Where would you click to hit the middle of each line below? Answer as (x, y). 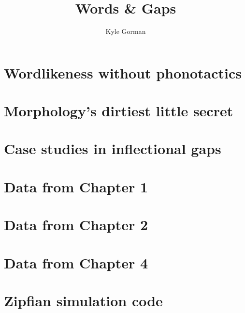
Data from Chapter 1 (76, 186)
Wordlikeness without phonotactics (123, 72)
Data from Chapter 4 (76, 262)
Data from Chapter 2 (76, 225)
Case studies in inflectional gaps (113, 149)
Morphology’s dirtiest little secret (119, 111)
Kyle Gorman (126, 31)
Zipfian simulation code (83, 300)
